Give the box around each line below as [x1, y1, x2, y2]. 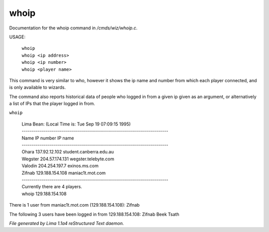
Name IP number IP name [21, 135, 74, 141]
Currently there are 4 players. [21, 184, 82, 190]
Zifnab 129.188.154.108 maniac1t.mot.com [21, 170, 106, 176]
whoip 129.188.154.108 [21, 191, 67, 197]
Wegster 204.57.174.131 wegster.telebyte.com [21, 156, 115, 162]
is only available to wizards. [9, 85, 66, 91]
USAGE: [9, 34, 26, 40]
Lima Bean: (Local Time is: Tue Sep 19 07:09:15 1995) [21, 121, 131, 127]
